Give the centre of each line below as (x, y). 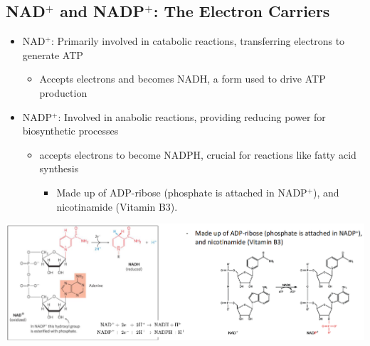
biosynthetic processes (70, 131)
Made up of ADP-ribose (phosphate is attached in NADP (182, 192)
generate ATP (53, 54)
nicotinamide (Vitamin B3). (117, 206)
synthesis (59, 168)
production (63, 92)
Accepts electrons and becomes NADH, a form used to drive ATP (183, 79)
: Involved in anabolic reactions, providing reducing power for (192, 116)
